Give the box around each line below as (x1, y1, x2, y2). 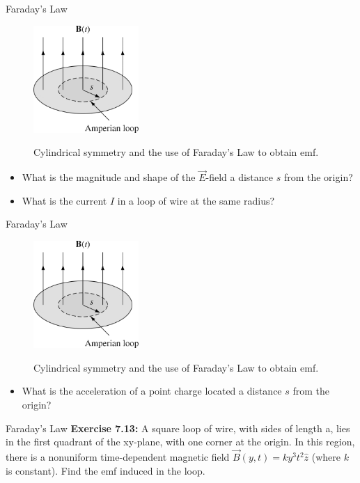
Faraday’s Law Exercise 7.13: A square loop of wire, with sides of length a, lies (6, 420, 350, 435)
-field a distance (205, 170, 273, 184)
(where (311, 450, 341, 464)
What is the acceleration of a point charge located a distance (22, 383, 282, 398)
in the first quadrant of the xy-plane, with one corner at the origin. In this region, (6, 434, 355, 449)
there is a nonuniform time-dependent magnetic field (6, 450, 230, 464)
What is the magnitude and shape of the (22, 170, 196, 184)
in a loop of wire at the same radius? (117, 193, 275, 207)
